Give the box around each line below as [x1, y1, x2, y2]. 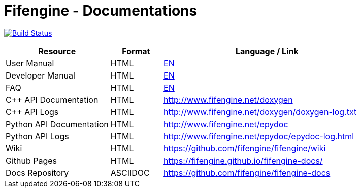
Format [122, 46, 150, 56]
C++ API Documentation [6, 94, 99, 105]
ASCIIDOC [110, 167, 150, 178]
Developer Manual [6, 70, 75, 81]
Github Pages [6, 155, 57, 166]
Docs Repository [6, 167, 69, 178]
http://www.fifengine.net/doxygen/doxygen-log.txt [163, 106, 357, 117]
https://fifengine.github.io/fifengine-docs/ [163, 155, 323, 166]
